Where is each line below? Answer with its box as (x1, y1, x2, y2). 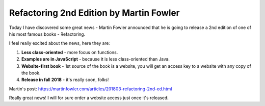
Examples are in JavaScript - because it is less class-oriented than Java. (21, 56, 170, 62)
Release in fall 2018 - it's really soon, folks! (21, 77, 109, 83)
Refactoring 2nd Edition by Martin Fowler (9, 7, 180, 18)
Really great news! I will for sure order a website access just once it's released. (9, 95, 169, 101)
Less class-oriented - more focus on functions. (21, 49, 118, 55)
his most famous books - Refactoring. (9, 31, 85, 37)
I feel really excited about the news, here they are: (9, 40, 110, 46)
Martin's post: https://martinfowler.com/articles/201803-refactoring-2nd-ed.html (9, 86, 172, 92)
